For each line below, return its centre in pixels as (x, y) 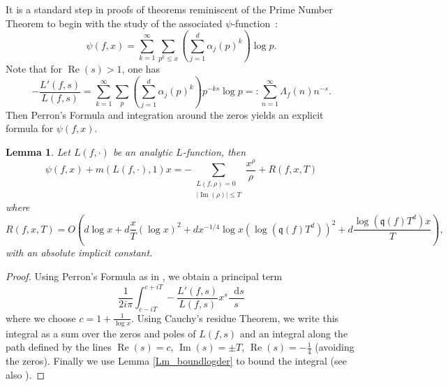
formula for (30, 128)
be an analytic (143, 151)
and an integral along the (294, 333)
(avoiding (335, 347)
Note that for (34, 69)
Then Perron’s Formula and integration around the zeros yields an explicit (165, 114)
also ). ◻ (25, 374)
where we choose (41, 317)
